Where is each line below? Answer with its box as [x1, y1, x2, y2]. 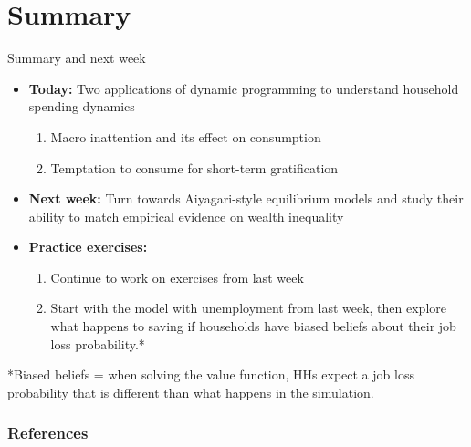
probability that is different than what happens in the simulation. [7, 382, 374, 401]
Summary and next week [7, 48, 146, 68]
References [7, 421, 89, 444]
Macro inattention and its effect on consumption [50, 127, 321, 146]
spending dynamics [28, 97, 135, 116]
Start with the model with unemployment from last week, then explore [50, 298, 447, 317]
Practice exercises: [28, 237, 148, 256]
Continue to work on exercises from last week [50, 267, 304, 286]
